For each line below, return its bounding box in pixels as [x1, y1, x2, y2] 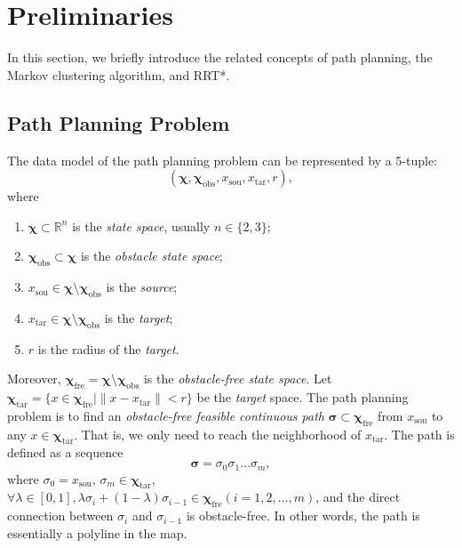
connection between [7, 506, 114, 525]
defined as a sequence [7, 443, 123, 462]
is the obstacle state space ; [80, 246, 223, 265]
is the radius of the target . [37, 339, 179, 358]
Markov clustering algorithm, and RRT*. [7, 65, 230, 84]
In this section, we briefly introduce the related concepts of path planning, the [7, 48, 433, 67]
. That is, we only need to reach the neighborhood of [74, 424, 362, 443]
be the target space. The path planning [196, 388, 409, 407]
